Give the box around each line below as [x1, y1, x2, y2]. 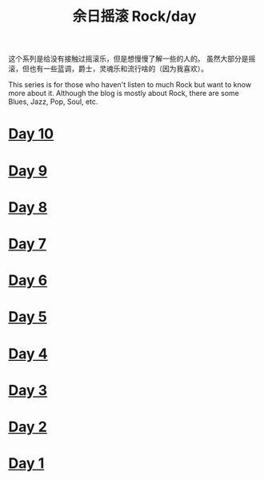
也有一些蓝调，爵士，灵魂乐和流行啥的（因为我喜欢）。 [29, 64, 208, 74]
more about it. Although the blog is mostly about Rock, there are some [8, 89, 240, 98]
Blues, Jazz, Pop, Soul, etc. [8, 97, 98, 106]
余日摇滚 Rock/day [72, 7, 197, 26]
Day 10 [8, 125, 54, 143]
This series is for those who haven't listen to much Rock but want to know [8, 80, 252, 90]
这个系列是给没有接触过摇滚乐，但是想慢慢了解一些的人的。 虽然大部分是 [8, 54, 249, 64]
